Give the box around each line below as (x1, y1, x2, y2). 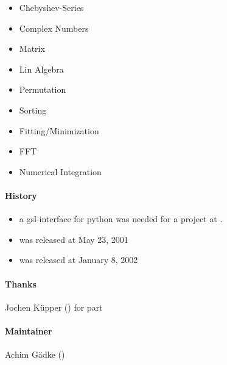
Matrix (19, 42, 45, 55)
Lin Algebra (19, 62, 64, 75)
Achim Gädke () (5, 348, 65, 361)
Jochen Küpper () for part (5, 300, 103, 313)
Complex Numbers (19, 21, 89, 34)
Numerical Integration (19, 165, 102, 178)
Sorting (19, 103, 47, 116)
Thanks (5, 277, 37, 290)
